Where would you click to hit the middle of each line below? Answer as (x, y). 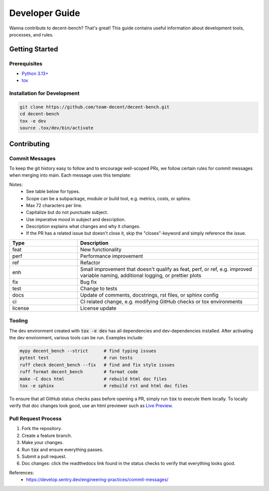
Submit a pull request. (44, 457)
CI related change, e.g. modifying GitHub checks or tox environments (161, 301)
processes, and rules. (31, 34)
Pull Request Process (35, 419)
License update (98, 308)
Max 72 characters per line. (54, 205)
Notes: (16, 184)
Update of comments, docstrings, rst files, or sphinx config (149, 295)
